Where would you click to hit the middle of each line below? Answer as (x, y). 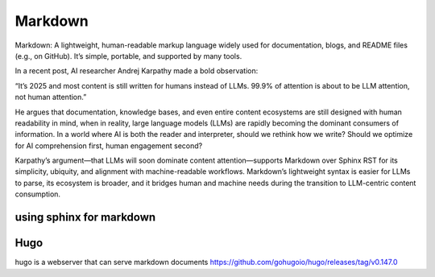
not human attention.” (51, 97)
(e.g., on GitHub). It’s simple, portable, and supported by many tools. (128, 56)
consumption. (37, 194)
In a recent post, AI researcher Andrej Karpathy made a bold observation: (137, 71)
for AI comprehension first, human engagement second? (109, 146)
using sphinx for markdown (85, 217)
